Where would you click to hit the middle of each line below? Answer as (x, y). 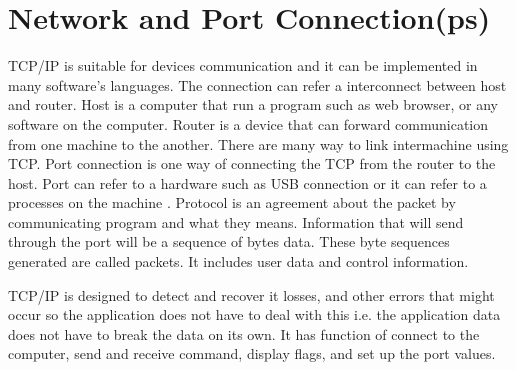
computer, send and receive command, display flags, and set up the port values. (252, 353)
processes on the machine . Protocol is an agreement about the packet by (232, 202)
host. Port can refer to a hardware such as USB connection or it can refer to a (247, 182)
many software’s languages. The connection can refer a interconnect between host (257, 84)
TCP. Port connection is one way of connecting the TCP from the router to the (252, 163)
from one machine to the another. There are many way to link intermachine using (258, 143)
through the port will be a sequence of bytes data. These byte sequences (229, 241)
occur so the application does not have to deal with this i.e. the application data (254, 314)
